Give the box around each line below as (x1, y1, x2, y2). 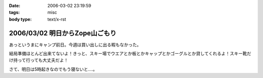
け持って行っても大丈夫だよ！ (9, 57, 68, 63)
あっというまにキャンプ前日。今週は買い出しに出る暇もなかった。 (9, 42, 141, 47)
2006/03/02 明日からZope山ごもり (9, 29, 117, 37)
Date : (9, 3, 20, 8)
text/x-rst (47, 16, 66, 22)
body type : (9, 16, 32, 22)
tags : (9, 10, 20, 16)
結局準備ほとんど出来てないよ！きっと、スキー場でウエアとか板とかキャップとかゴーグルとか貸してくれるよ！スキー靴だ (9, 51, 252, 57)
